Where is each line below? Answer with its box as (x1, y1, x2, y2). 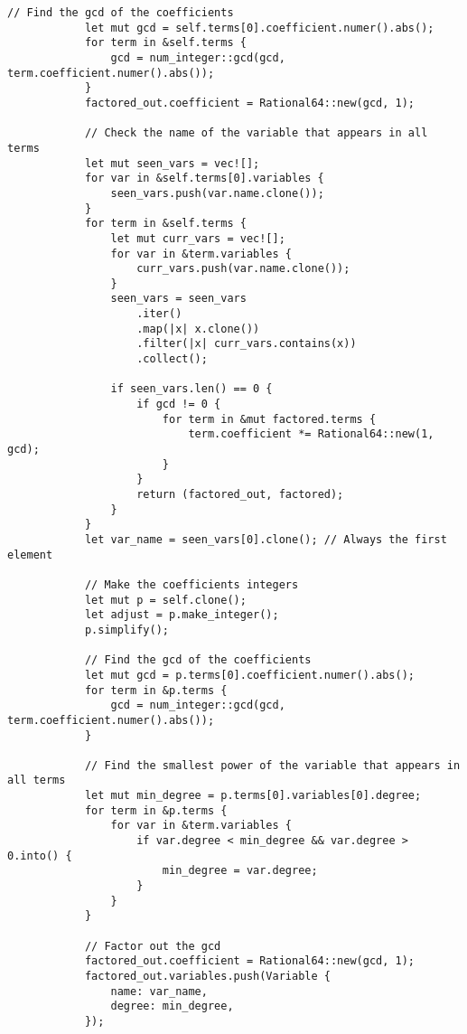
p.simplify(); (84, 623, 169, 636)
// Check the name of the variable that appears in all (84, 127, 428, 140)
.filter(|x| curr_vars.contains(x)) (136, 337, 357, 351)
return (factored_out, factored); (136, 488, 344, 501)
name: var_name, (110, 984, 208, 998)
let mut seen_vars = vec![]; (84, 156, 260, 170)
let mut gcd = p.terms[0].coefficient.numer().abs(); (84, 668, 416, 681)
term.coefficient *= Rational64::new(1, (188, 428, 434, 441)
